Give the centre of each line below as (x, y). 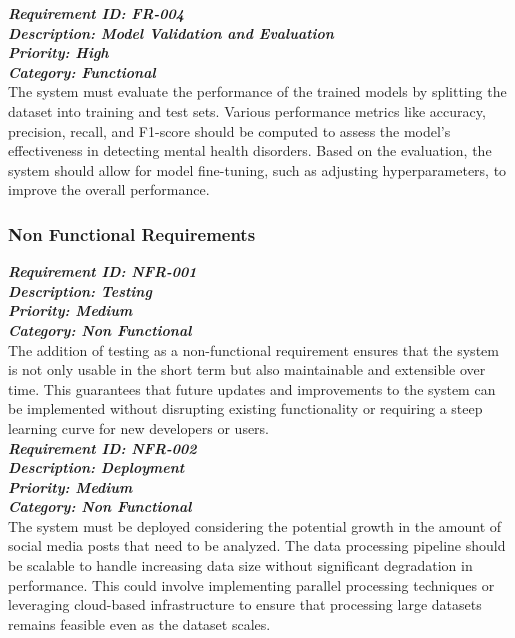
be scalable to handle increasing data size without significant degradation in (240, 565)
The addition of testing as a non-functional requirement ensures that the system (253, 349)
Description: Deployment (96, 467)
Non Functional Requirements (132, 233)
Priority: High (58, 52)
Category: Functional (82, 71)
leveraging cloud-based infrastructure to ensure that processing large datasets (245, 604)
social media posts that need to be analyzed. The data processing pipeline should (257, 545)
